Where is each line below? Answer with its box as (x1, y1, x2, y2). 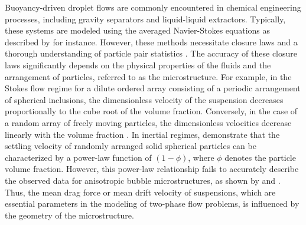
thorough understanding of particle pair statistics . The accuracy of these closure (5, 47, 297, 59)
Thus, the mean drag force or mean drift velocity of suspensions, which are (5, 186, 276, 198)
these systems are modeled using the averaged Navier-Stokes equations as (5, 24, 271, 37)
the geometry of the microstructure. (5, 209, 134, 221)
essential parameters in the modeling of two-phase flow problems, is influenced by (5, 197, 300, 210)
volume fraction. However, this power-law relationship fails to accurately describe (5, 163, 299, 175)
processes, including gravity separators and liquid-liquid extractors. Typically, (5, 12, 286, 25)
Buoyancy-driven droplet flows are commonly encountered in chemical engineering (5, 1, 301, 13)
